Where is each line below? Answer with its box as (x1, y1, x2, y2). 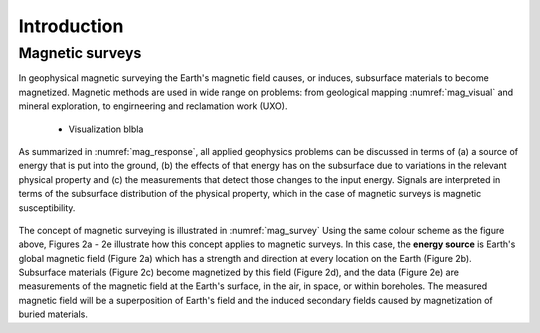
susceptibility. (18, 201, 76, 214)
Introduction (18, 15, 124, 37)
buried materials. (18, 308, 89, 320)
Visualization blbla (68, 123, 144, 135)
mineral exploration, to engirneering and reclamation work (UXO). (18, 100, 288, 112)
